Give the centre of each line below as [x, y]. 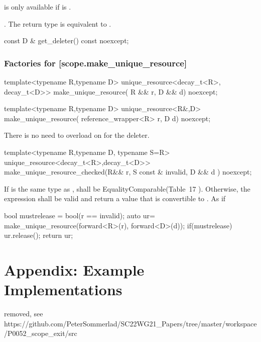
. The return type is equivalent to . [58, 23]
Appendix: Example [74, 269]
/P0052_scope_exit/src [41, 333]
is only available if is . [38, 7]
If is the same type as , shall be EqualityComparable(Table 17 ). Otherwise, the [127, 188]
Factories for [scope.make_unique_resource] [96, 63]
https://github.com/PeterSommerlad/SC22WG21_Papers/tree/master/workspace [130, 323]
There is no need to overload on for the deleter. [77, 135]
